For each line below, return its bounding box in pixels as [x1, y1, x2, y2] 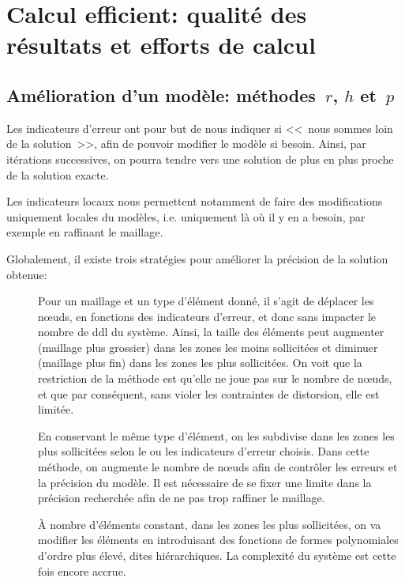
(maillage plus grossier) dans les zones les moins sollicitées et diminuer [38, 338, 378, 355]
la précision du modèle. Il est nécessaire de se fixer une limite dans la [38, 474, 372, 490]
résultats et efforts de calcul [6, 28, 316, 61]
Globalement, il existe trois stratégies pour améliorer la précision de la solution [6, 250, 388, 266]
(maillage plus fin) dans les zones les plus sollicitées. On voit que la [38, 354, 362, 371]
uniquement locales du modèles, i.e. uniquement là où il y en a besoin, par [6, 208, 366, 225]
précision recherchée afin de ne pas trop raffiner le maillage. [38, 489, 325, 506]
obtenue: [6, 266, 47, 282]
